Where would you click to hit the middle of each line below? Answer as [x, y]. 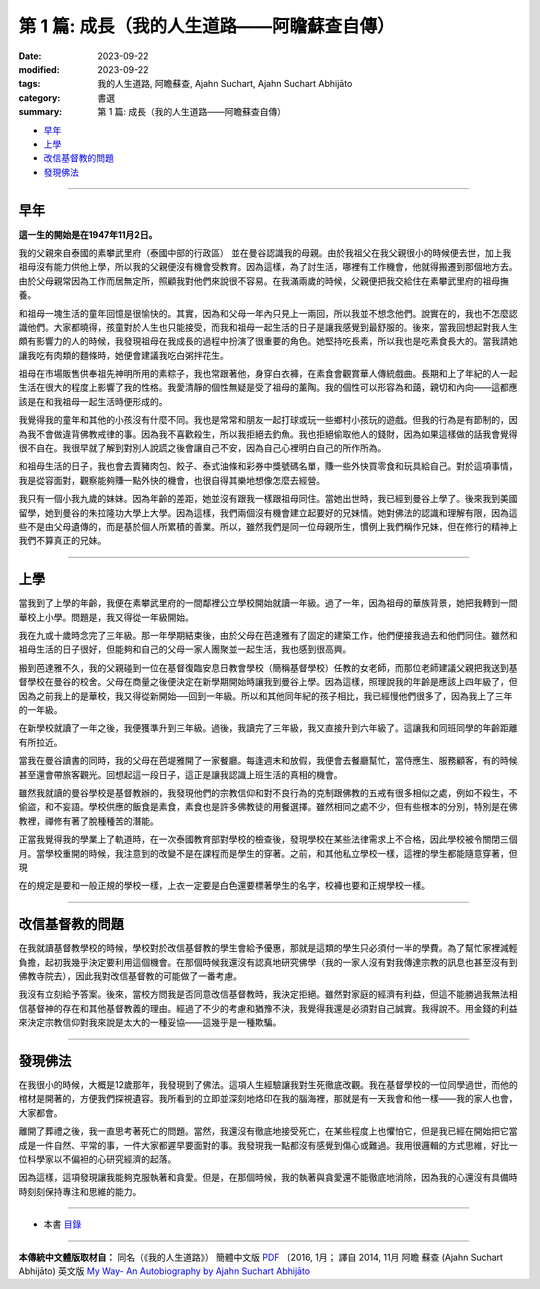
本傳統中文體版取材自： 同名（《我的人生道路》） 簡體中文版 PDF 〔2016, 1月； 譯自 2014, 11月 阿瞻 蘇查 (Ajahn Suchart [261, 1257]
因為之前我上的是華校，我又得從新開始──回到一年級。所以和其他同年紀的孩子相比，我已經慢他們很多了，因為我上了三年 [265, 696]
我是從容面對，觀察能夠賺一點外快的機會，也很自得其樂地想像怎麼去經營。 [171, 480]
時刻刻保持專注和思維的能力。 [80, 1191]
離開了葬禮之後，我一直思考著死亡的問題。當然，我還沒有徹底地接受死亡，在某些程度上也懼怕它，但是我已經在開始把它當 [268, 1131]
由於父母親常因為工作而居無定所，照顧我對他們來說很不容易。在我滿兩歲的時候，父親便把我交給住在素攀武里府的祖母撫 [263, 281]
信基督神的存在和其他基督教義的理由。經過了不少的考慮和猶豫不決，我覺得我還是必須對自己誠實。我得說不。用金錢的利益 [268, 1008]
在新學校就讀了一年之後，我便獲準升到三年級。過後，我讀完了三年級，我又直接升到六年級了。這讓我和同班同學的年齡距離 [268, 728]
